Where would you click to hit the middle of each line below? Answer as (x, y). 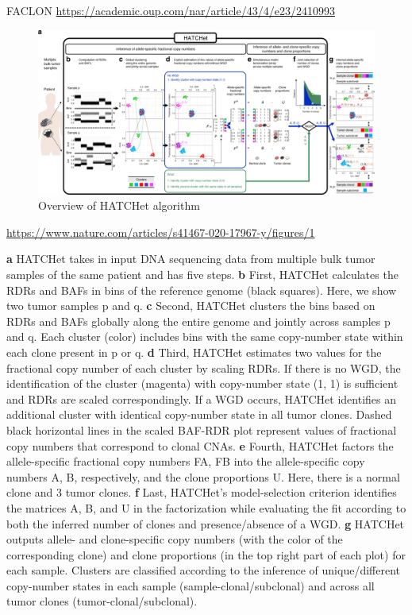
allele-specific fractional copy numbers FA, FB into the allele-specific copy (186, 461)
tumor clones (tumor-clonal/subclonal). (102, 601)
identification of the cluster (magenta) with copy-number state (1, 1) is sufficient (202, 383)
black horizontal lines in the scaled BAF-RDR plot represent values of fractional (202, 429)
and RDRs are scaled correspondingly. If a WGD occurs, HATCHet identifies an (202, 398)
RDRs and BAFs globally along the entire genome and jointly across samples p (198, 321)
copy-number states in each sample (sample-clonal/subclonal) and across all (191, 585)
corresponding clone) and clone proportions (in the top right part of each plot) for (206, 554)
